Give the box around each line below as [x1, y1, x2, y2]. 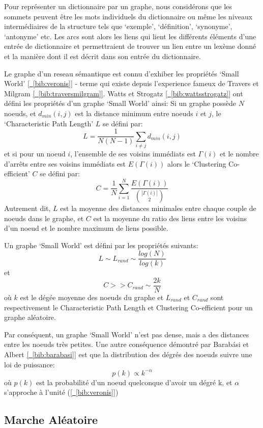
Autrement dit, [4, 202, 51, 213]
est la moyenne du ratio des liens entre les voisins [93, 212, 247, 223]
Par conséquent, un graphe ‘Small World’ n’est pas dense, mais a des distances [4, 329, 249, 339]
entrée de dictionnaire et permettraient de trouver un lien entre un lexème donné [4, 41, 256, 51]
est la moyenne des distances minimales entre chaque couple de [60, 202, 256, 213]
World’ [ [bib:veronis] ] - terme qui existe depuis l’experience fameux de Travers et [4, 78, 259, 89]
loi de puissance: [4, 359, 55, 369]
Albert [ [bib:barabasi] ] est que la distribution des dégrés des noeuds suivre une [4, 349, 252, 359]
